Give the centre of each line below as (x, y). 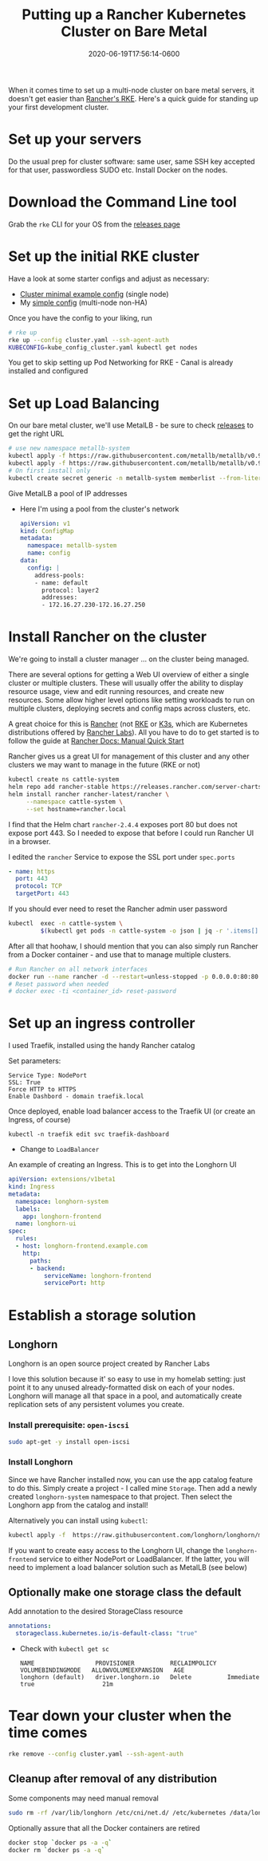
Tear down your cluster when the (120, 1716)
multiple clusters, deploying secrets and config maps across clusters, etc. (130, 708)
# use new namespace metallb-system (69, 448)
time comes (48, 1733)
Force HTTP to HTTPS (43, 1090)
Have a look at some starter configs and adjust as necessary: (109, 278)
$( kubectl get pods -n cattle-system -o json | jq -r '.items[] (150, 931)
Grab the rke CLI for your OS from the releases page (95, 224)
